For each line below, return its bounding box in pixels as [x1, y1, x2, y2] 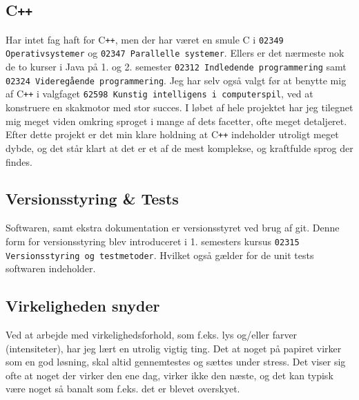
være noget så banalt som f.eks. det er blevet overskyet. [6, 381, 240, 396]
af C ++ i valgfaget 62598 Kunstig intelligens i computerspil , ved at [6, 86, 313, 101]
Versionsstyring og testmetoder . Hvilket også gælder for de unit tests [6, 247, 314, 262]
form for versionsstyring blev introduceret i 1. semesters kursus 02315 [6, 234, 300, 248]
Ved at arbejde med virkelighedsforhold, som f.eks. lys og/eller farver [6, 327, 298, 341]
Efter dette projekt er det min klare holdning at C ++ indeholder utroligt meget [6, 127, 339, 142]
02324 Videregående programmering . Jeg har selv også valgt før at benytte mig [6, 73, 347, 87]
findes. [6, 154, 32, 169]
